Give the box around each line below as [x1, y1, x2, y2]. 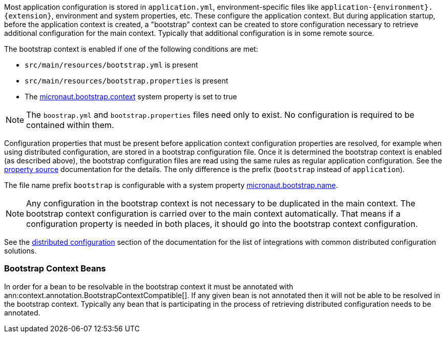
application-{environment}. [321, 3, 433, 11]
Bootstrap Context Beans [4, 263, 106, 274]
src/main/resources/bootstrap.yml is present [25, 60, 198, 69]
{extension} [4, 12, 52, 20]
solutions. [4, 246, 37, 255]
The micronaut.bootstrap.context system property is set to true [25, 92, 237, 101]
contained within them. [26, 120, 114, 130]
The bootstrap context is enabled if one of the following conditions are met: [4, 45, 258, 53]
